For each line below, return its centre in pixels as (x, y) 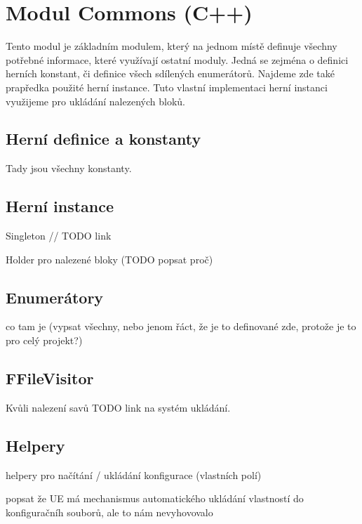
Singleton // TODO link (59, 236)
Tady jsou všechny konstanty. (69, 168)
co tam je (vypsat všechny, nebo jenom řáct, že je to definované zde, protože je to (181, 326)
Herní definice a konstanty (103, 139)
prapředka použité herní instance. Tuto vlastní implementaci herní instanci (167, 87)
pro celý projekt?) (44, 340)
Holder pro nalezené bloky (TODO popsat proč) (109, 259)
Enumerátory (55, 297)
